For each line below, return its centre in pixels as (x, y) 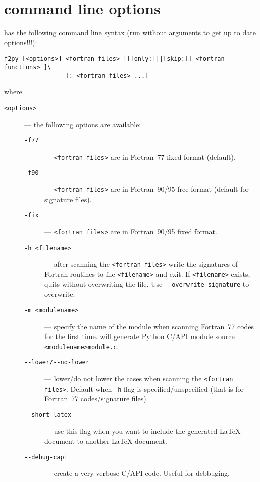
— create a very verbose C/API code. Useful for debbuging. (137, 473)
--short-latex (48, 415)
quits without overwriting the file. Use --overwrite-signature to (147, 284)
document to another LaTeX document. (106, 441)
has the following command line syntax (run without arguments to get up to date (130, 33)
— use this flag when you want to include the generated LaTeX (143, 431)
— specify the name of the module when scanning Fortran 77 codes (149, 326)
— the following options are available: (83, 124)
